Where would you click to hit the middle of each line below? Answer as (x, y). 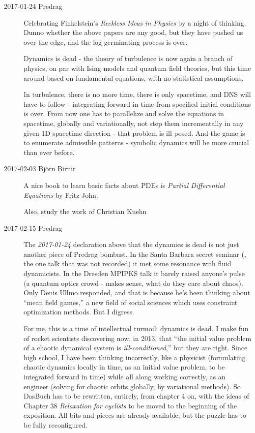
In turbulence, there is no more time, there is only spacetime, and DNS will (137, 94)
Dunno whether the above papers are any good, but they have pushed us (133, 32)
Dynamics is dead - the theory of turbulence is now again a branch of (128, 58)
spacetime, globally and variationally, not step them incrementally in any (134, 123)
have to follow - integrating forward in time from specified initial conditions (137, 104)
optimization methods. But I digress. (79, 312)
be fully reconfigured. (56, 424)
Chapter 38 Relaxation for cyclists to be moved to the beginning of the (130, 405)
